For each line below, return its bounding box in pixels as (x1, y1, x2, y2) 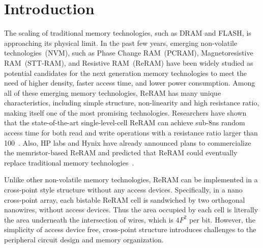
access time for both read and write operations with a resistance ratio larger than (4, 127, 258, 138)
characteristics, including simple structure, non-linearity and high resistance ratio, (4, 97, 259, 108)
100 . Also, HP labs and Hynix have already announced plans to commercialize (4, 137, 251, 148)
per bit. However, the (189, 214, 255, 225)
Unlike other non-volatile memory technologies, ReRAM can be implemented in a (4, 174, 258, 185)
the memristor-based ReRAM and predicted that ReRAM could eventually (4, 147, 238, 158)
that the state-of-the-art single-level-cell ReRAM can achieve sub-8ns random (4, 117, 245, 128)
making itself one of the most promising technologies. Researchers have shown (4, 107, 247, 118)
